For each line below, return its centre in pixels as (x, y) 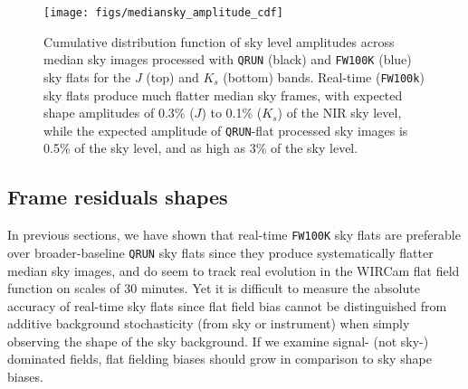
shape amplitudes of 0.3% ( (119, 113)
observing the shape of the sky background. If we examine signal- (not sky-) (218, 341)
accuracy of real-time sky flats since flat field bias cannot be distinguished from (227, 305)
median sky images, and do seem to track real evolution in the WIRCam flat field (234, 270)
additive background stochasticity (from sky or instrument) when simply (209, 323)
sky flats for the (87, 76)
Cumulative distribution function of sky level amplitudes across (219, 41)
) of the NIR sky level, (339, 113)
